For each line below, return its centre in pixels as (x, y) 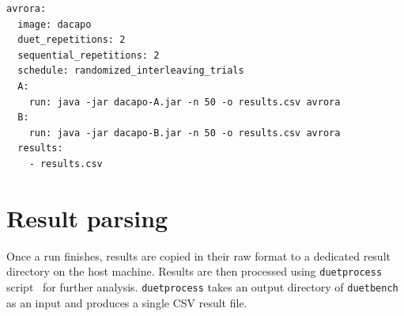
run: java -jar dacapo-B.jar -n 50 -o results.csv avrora (185, 133)
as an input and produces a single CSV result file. (127, 302)
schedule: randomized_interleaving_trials (131, 71)
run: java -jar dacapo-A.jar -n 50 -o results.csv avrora (185, 102)
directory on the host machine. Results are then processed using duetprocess (194, 271)
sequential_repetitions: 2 (89, 55)
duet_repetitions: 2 (72, 40)
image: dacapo (55, 24)
